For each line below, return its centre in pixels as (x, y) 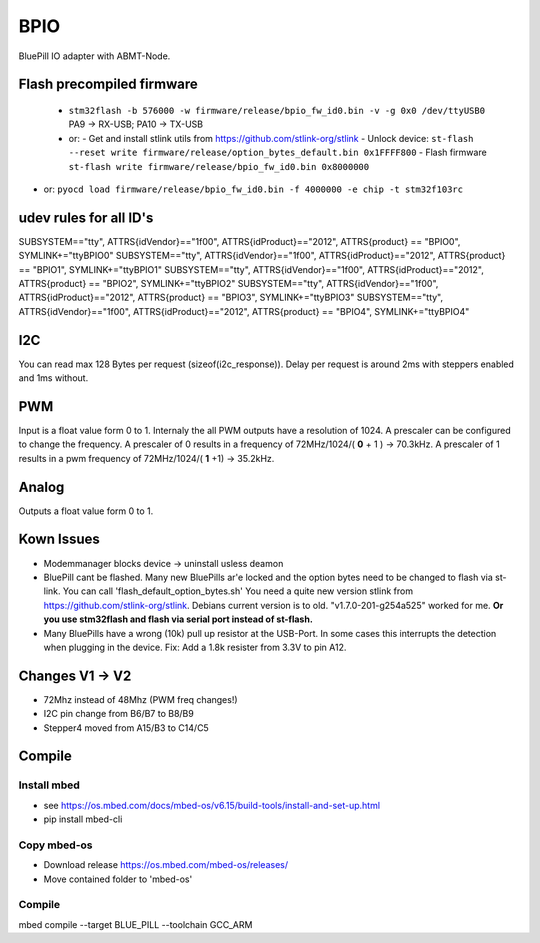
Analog (41, 486)
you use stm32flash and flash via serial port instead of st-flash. (178, 619)
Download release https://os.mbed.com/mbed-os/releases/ (166, 865)
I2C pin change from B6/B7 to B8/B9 (118, 714)
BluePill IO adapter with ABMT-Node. (94, 56)
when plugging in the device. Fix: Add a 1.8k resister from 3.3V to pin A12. (195, 647)
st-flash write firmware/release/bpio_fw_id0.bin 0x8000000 (219, 166)
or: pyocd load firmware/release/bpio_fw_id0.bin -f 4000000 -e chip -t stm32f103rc (253, 189)
